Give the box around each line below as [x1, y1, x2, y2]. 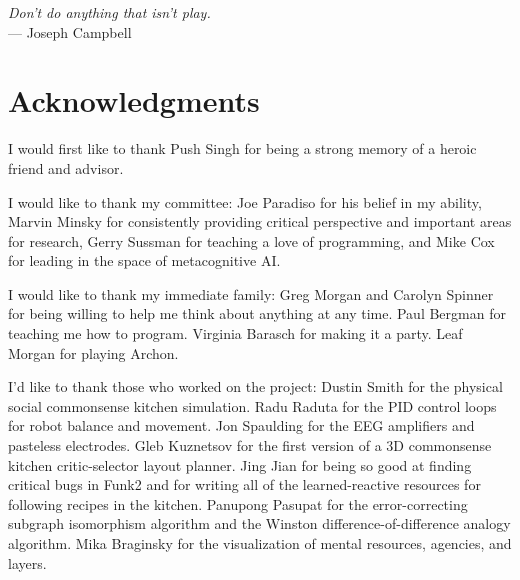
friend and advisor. [8, 157, 124, 178]
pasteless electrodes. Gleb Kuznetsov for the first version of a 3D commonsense [8, 435, 492, 456]
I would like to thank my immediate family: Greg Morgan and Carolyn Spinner [8, 283, 494, 304]
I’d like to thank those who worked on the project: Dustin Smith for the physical [8, 376, 503, 397]
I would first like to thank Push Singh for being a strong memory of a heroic [8, 138, 477, 159]
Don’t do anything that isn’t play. [8, 2, 211, 22]
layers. [8, 552, 47, 573]
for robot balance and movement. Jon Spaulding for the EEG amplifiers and [8, 415, 475, 436]
